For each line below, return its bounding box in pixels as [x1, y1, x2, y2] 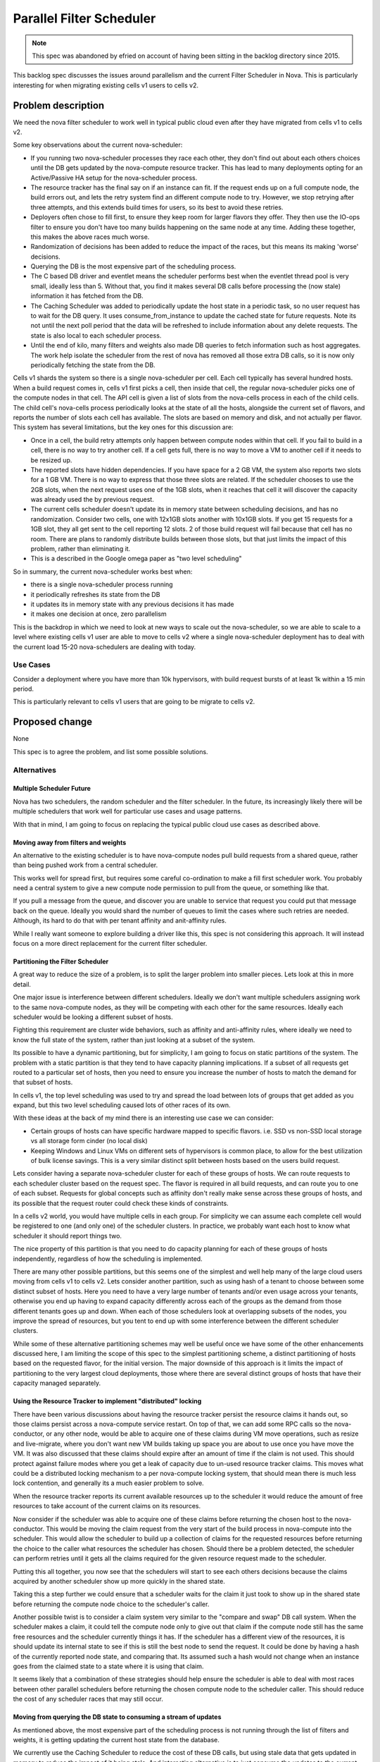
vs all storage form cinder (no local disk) [30, 1137, 148, 1145]
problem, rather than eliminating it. [30, 545, 131, 553]
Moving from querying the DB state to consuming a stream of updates [13, 1713, 222, 1721]
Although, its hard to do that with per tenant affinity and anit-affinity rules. [13, 916, 227, 925]
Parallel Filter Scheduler [13, 11, 156, 26]
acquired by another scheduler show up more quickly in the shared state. [13, 1577, 225, 1585]
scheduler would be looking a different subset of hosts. [13, 1012, 174, 1021]
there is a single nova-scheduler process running [30, 580, 173, 589]
